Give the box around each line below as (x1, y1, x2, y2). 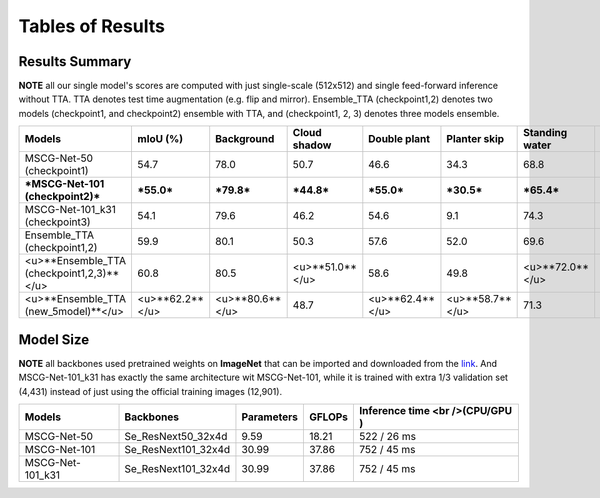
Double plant (368, 132, 430, 146)
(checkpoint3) (24, 215, 91, 229)
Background (215, 132, 275, 146)
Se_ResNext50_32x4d (124, 429, 228, 443)
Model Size (18, 331, 90, 348)
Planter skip (446, 132, 505, 146)
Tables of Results (18, 15, 165, 37)
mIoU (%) (137, 132, 184, 146)
